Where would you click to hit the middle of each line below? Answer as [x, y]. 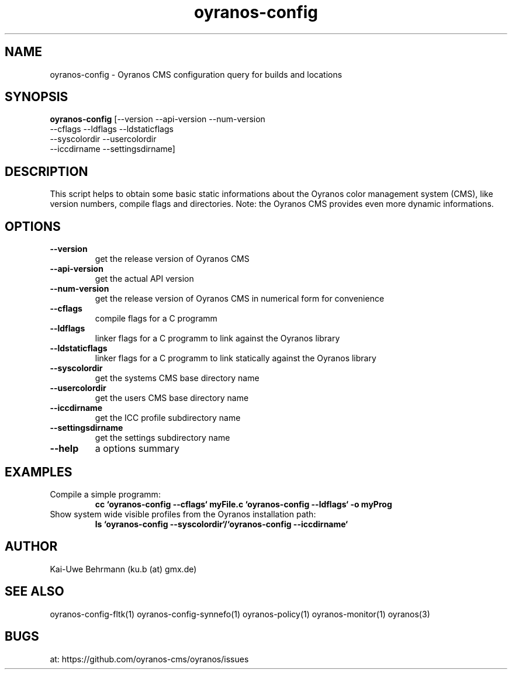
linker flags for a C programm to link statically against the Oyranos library [236, 358]
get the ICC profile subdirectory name [168, 418]
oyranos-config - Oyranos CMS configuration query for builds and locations [196, 74]
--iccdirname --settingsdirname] [113, 149]
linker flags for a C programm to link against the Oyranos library [217, 338]
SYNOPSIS [37, 97]
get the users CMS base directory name [172, 398]
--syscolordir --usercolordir [103, 139]
